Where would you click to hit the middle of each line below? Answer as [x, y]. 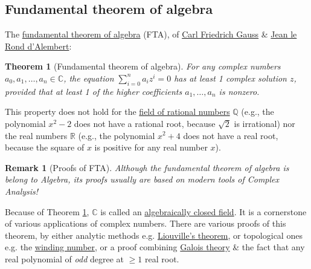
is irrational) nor [265, 123]
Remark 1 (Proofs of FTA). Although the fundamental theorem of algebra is [147, 167]
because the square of [45, 147]
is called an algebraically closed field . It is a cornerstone [204, 211]
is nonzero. [239, 91]
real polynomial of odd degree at [65, 258]
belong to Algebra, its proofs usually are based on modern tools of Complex [142, 179]
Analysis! [22, 191]
